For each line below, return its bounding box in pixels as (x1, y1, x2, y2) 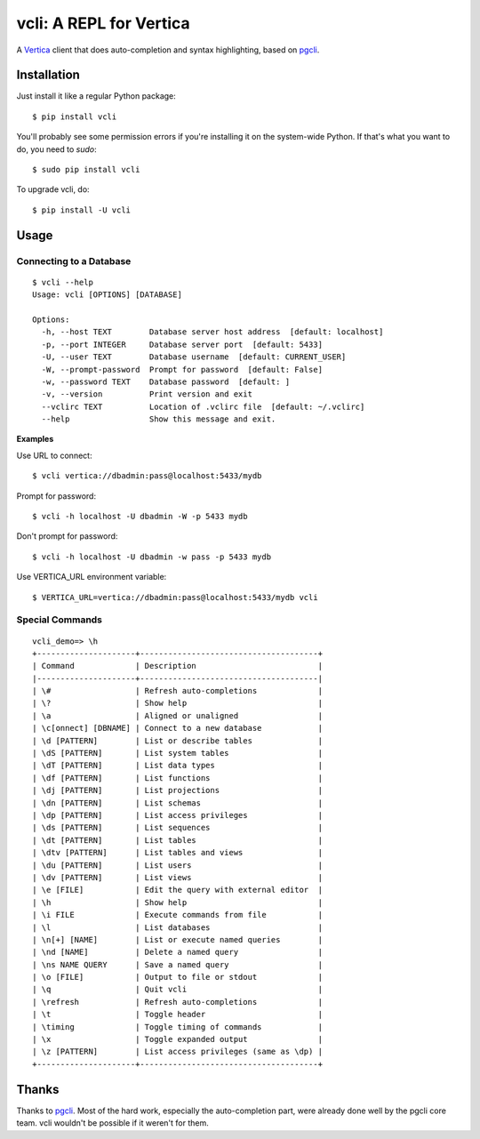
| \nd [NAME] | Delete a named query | (32, 947, 324, 958)
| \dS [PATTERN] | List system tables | (32, 748, 324, 758)
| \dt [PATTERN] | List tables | (32, 835, 324, 845)
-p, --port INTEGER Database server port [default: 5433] (41, 339, 324, 349)
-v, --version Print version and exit (41, 389, 253, 399)
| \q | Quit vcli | (32, 984, 324, 995)
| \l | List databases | (32, 922, 324, 933)
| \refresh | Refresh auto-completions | (32, 997, 324, 1007)
